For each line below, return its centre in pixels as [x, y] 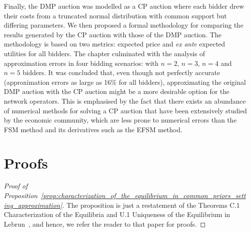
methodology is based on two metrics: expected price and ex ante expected [115, 44]
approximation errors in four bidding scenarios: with [81, 63]
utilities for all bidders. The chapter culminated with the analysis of [104, 53]
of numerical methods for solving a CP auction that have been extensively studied [125, 110]
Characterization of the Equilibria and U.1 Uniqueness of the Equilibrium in [117, 214]
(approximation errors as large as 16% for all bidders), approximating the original [125, 82]
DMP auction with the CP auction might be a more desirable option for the [117, 91]
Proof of [16, 186]
